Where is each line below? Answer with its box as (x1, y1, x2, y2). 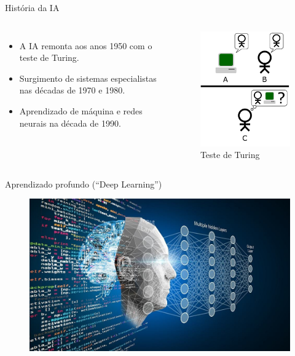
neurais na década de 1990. (19, 116, 121, 129)
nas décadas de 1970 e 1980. (19, 84, 125, 97)
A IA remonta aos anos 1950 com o (19, 39, 152, 52)
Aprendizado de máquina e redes (19, 104, 143, 117)
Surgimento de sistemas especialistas (19, 71, 157, 84)
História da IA (5, 1, 60, 14)
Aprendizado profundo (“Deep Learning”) (5, 177, 162, 190)
